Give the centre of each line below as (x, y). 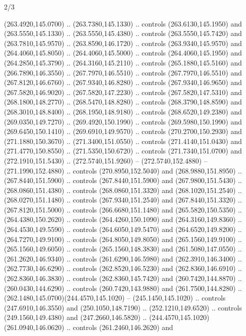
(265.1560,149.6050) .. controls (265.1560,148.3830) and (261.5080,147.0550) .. (123, 249)
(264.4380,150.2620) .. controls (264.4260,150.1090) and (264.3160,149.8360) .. (123, 219)
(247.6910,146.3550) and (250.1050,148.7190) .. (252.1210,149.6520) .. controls (123, 307)
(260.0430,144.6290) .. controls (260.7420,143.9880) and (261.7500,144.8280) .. (123, 288)
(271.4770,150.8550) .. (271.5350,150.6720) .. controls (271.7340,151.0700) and (123, 151)
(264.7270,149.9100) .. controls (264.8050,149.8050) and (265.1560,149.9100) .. (123, 239)
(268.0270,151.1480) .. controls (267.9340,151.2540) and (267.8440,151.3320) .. (123, 200)
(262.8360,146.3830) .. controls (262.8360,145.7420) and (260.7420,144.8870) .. (123, 278)
